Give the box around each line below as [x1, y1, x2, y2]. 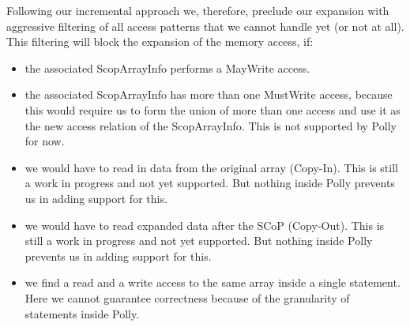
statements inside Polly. [24, 305, 140, 321]
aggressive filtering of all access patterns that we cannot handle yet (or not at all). [6, 17, 404, 34]
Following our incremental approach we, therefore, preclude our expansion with [6, 2, 389, 18]
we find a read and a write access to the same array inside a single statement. [24, 274, 401, 291]
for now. [24, 133, 65, 149]
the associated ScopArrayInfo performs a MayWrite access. [24, 59, 310, 76]
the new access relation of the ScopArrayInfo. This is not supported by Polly [24, 117, 397, 133]
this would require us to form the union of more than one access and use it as [24, 101, 401, 118]
